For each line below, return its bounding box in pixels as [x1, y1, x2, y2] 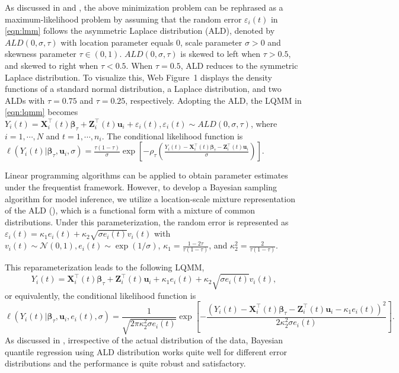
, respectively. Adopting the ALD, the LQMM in [125, 94, 302, 106]
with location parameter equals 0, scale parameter [60, 36, 242, 48]
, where [250, 117, 277, 129]
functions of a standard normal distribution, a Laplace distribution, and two [5, 82, 282, 95]
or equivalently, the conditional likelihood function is [5, 289, 196, 301]
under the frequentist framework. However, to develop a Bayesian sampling [5, 180, 277, 193]
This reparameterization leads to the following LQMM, [5, 261, 205, 273]
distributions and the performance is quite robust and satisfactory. [5, 357, 246, 369]
